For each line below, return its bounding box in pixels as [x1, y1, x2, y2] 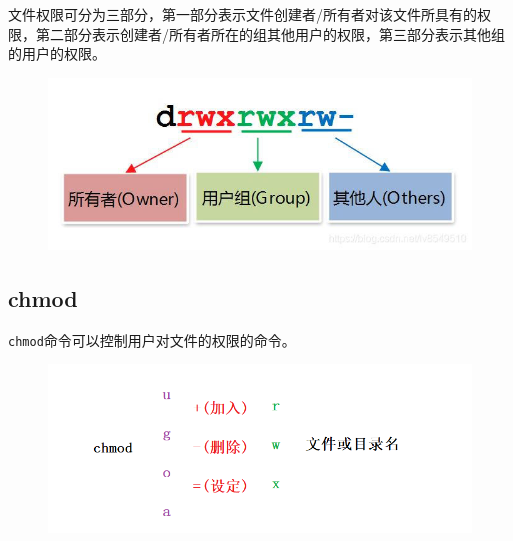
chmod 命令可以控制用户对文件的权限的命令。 [8, 329, 296, 350]
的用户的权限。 [8, 43, 106, 64]
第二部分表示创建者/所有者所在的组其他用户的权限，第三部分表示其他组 [35, 23, 505, 44]
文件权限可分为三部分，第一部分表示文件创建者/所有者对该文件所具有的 [8, 4, 477, 24]
